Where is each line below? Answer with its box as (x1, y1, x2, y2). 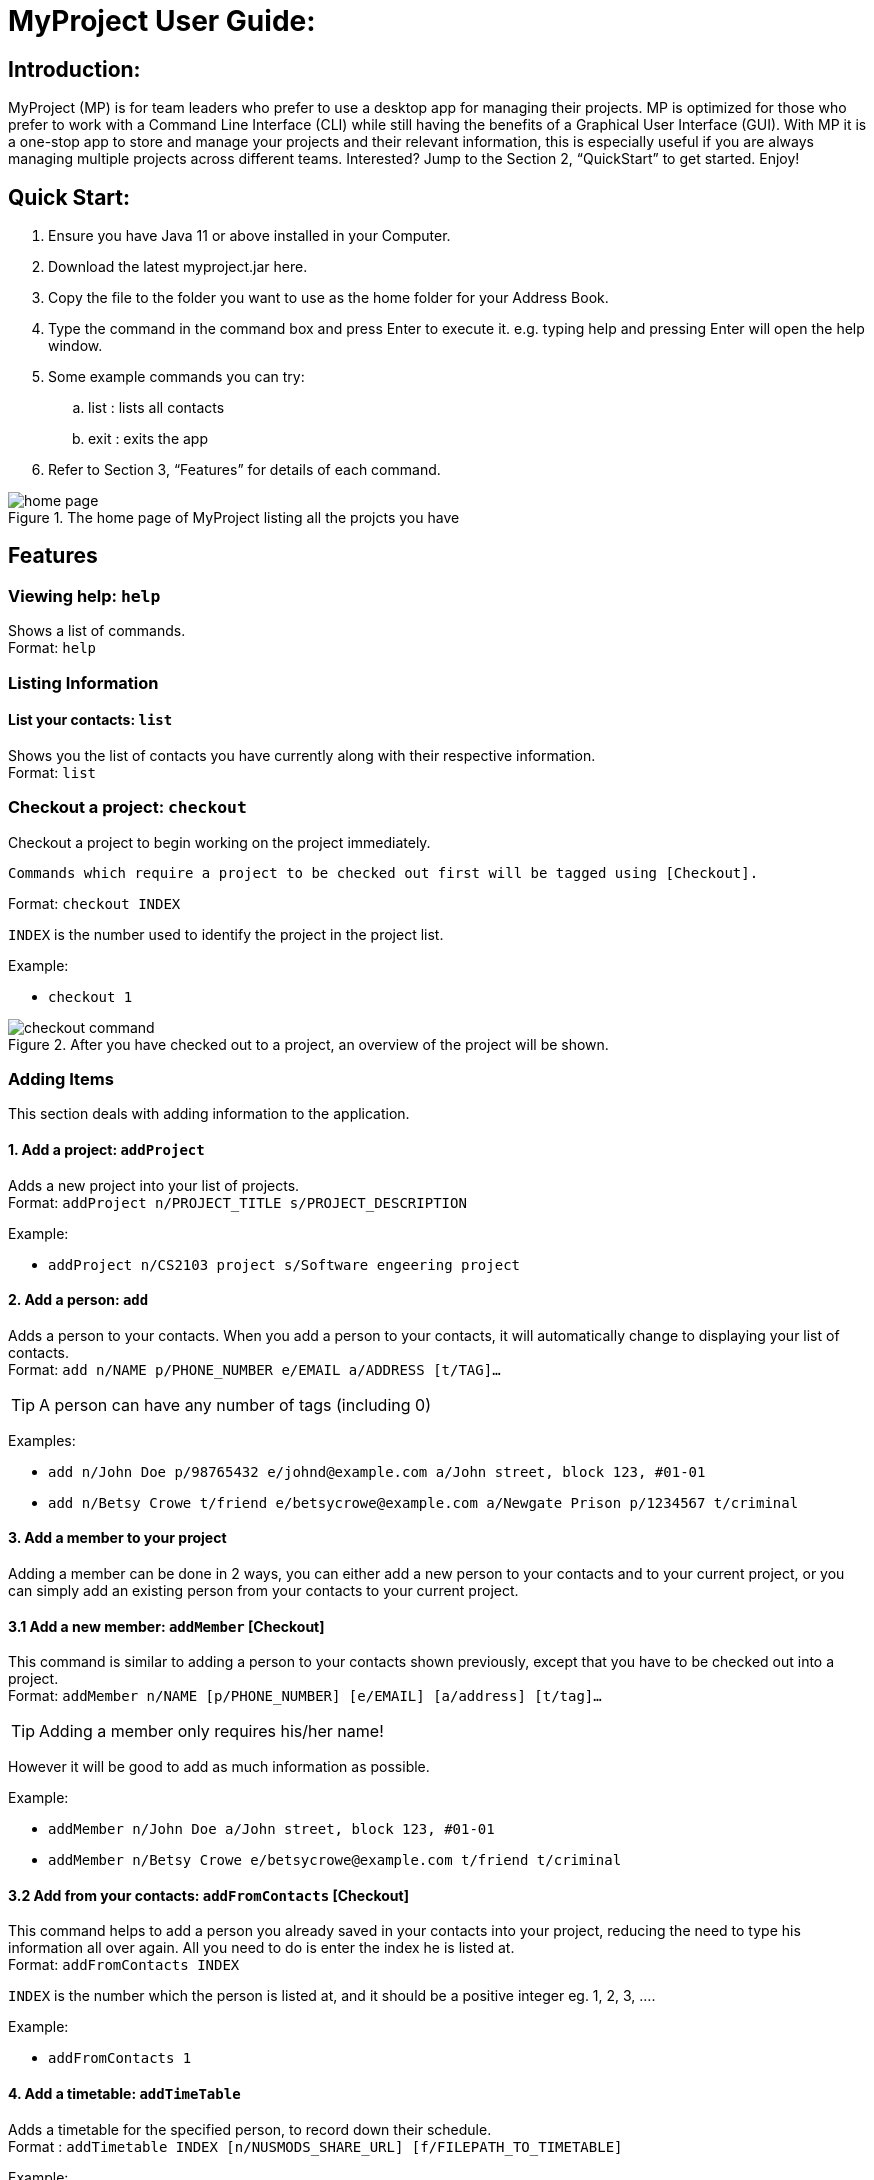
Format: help (8, 639, 96, 657)
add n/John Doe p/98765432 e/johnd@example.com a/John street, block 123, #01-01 (48, 1463, 706, 1480)
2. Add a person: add (8, 1291, 149, 1309)
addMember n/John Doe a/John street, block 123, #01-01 (48, 1821, 495, 1838)
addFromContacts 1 (48, 2050, 192, 2067)
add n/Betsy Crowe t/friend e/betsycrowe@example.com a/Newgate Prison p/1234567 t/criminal (48, 1494, 799, 1511)
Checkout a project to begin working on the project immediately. (8, 833, 431, 851)
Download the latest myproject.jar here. (48, 258, 308, 276)
